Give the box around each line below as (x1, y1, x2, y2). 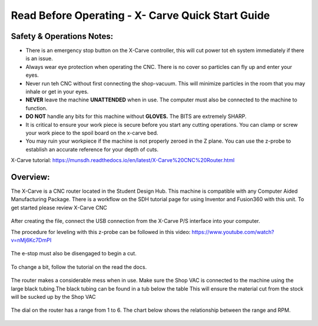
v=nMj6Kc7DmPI (11, 236, 52, 243)
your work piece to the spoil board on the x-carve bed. (25, 129, 158, 136)
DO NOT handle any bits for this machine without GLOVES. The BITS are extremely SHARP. (25, 113, 247, 120)
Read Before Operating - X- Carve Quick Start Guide (11, 9, 270, 22)
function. (25, 104, 48, 111)
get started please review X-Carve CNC (11, 204, 107, 211)
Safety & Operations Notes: (11, 31, 114, 41)
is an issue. (25, 55, 53, 62)
